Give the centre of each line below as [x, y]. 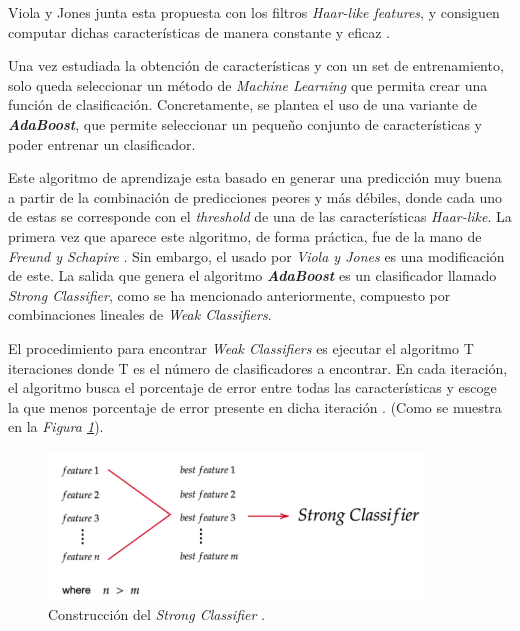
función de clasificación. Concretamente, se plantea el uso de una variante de [242, 104]
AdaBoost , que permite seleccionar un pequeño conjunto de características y [245, 123]
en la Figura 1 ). [56, 426]
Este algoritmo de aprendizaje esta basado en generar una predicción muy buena [255, 177]
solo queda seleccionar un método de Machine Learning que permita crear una [248, 84]
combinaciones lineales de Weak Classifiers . [140, 314]
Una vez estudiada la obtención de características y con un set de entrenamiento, [256, 65]
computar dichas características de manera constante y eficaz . [199, 31]
